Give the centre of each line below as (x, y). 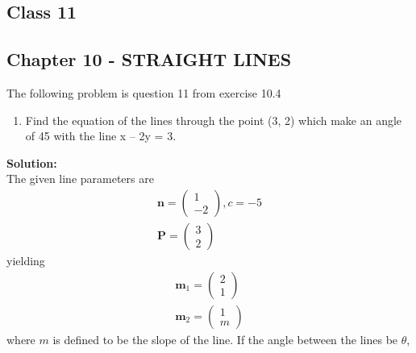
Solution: (32, 162)
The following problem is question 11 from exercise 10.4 (144, 92)
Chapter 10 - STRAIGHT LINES (149, 59)
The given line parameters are (80, 179)
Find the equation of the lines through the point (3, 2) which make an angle (214, 120)
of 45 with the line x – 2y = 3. (101, 136)
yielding (26, 261)
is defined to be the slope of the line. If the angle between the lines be (225, 339)
